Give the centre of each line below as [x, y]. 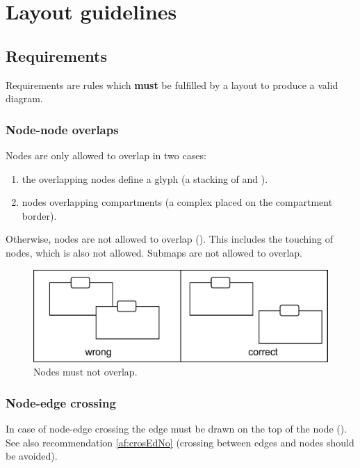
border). [39, 215]
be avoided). [32, 456]
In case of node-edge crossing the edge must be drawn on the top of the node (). [177, 429]
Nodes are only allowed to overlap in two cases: [106, 155]
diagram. [24, 98]
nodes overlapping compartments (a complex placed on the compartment [177, 202]
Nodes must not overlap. [85, 372]
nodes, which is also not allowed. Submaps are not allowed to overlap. [154, 252]
